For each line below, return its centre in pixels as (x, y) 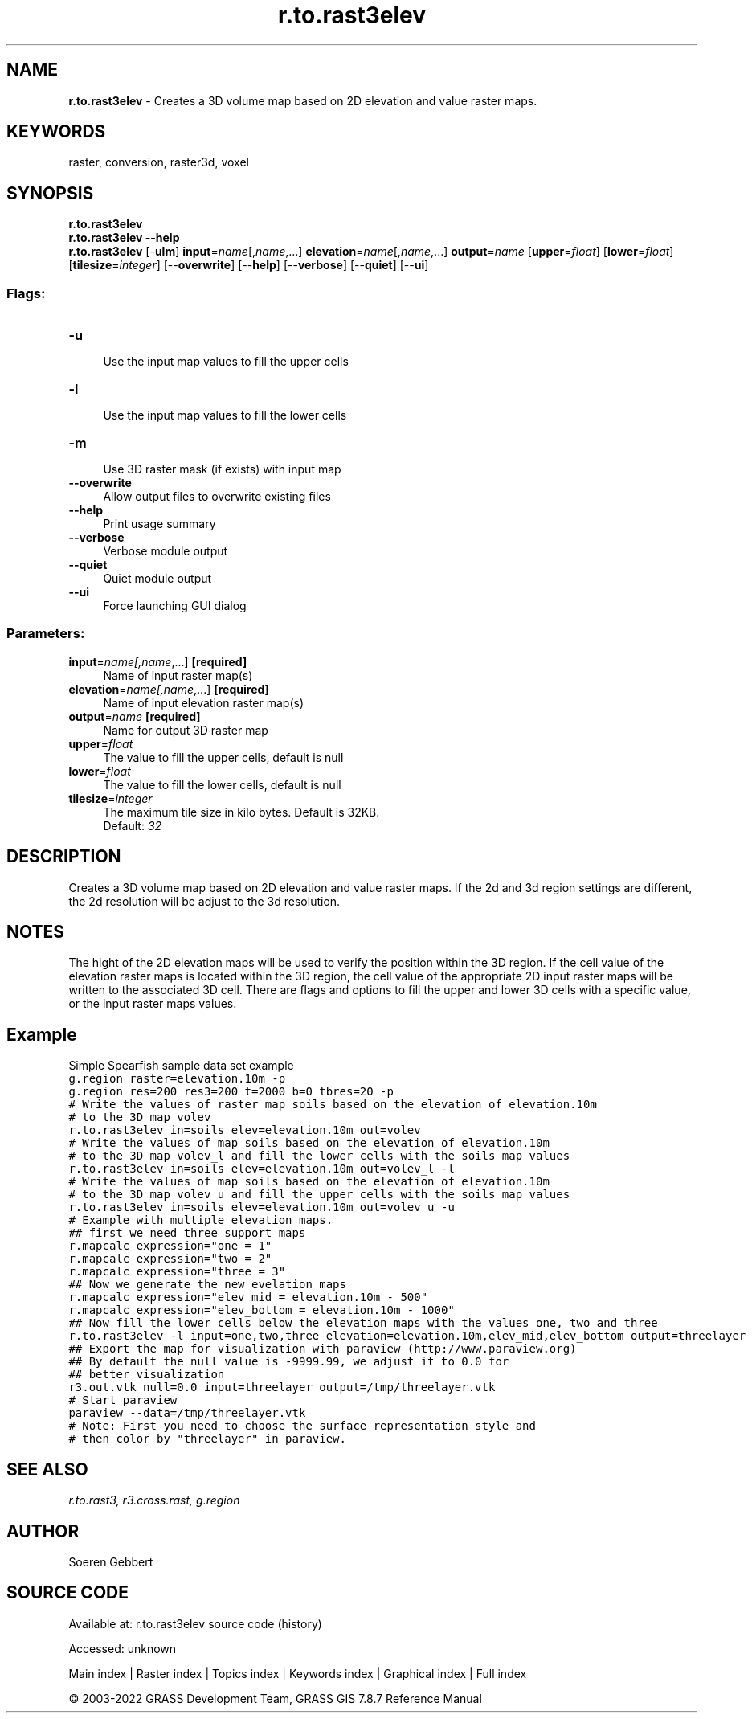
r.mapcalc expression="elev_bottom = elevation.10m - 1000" (262, 1310)
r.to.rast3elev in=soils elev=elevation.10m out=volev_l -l (262, 1169)
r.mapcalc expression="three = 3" (177, 1272)
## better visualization (147, 1375)
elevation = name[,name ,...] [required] (169, 689)
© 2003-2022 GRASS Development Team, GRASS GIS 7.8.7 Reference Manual (275, 1698)
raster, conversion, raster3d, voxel (159, 162)
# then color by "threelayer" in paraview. (207, 1439)
